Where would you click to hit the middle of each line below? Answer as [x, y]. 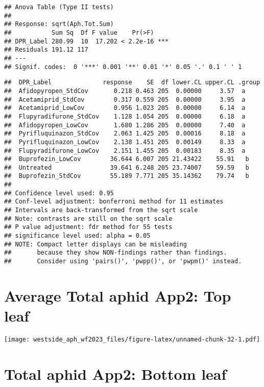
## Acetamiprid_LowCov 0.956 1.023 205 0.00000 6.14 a [125, 108]
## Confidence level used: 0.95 [59, 193]
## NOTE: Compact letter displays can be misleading [95, 244]
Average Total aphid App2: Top [118, 295]
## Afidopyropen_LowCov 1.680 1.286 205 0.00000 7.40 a [125, 125]
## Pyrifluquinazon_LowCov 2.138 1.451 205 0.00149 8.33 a [125, 142]
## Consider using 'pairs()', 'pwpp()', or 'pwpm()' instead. [123, 261]
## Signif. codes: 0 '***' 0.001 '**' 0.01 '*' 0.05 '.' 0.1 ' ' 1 [123, 67]
